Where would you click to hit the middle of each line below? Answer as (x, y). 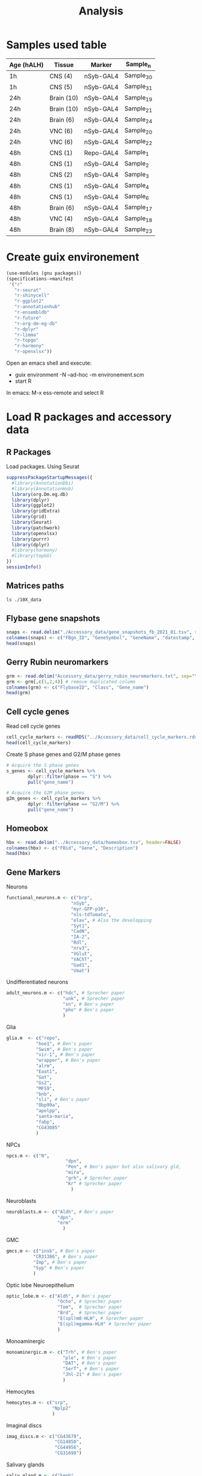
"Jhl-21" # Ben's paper (92, 1375)
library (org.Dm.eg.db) (40, 494)
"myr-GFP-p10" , (90, 909)
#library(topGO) (32, 556)
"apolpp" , (48, 1111)
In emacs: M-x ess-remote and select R (55, 393)
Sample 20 (138, 131)
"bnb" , (44, 1094)
